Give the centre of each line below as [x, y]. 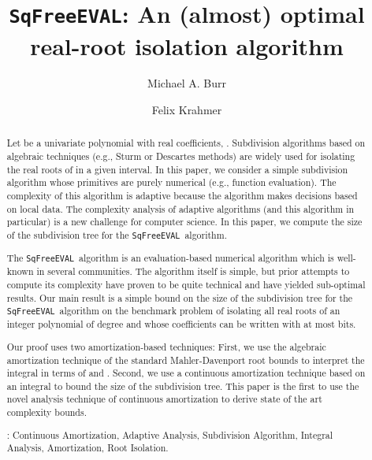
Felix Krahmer [187, 110]
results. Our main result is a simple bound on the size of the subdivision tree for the [180, 297]
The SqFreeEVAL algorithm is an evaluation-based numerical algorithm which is [170, 258]
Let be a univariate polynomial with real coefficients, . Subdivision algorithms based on [186, 143]
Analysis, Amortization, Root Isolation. [87, 448]
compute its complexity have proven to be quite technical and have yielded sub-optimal [186, 284]
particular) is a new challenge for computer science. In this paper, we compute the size [184, 222]
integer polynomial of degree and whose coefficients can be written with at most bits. [181, 324]
